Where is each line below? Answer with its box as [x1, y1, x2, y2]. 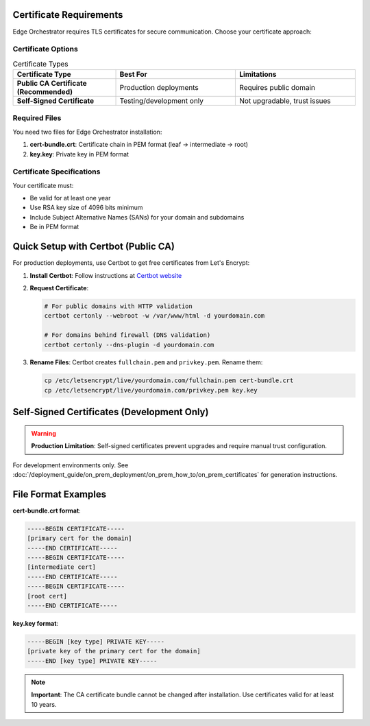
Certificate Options [12, 45, 78, 54]
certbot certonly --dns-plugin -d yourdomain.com [44, 340, 214, 349]
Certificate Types [12, 59, 69, 69]
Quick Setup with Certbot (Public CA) [12, 241, 175, 253]
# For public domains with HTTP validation [44, 302, 193, 310]
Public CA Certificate [16, 79, 87, 89]
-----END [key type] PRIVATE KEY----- [27, 657, 158, 665]
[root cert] [27, 592, 68, 600]
